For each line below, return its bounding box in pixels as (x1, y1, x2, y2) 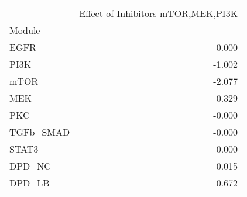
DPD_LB (9, 176, 50, 189)
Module (9, 23, 40, 37)
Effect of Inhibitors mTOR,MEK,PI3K (79, 6, 238, 20)
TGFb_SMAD (9, 125, 70, 139)
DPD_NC (9, 159, 51, 172)
